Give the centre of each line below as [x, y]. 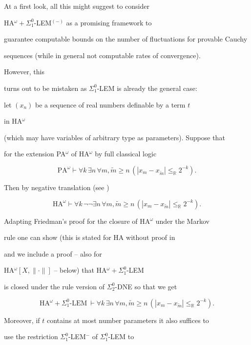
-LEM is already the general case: [147, 88]
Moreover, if [22, 320]
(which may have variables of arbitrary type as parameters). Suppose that [115, 137]
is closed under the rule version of [54, 286]
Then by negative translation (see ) [57, 187]
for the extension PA [35, 154]
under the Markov [182, 221]
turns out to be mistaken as [45, 88]
